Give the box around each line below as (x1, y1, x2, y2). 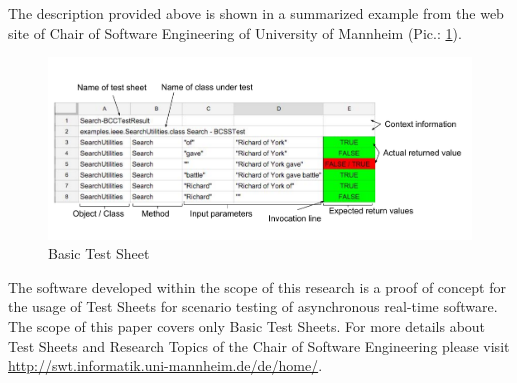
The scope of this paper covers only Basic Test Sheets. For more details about (8, 315, 486, 336)
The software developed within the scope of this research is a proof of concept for (8, 276, 506, 297)
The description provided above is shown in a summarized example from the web (8, 3, 504, 23)
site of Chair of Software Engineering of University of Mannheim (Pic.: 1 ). (8, 22, 462, 43)
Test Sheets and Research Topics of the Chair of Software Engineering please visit (8, 335, 510, 356)
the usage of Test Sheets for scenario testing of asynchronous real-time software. (8, 296, 498, 317)
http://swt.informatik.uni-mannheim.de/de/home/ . (8, 355, 323, 376)
